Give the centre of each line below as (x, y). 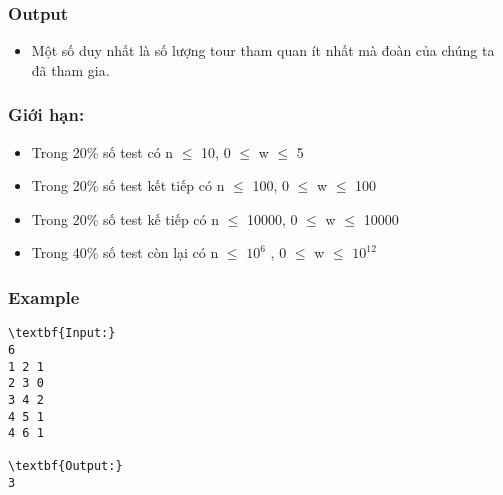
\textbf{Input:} (62, 333)
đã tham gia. (70, 69)
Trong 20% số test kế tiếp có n (125, 218)
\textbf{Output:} (65, 466)
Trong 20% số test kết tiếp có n (128, 185)
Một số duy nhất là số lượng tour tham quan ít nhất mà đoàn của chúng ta (263, 50)
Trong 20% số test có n (102, 151)
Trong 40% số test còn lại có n (125, 252)
